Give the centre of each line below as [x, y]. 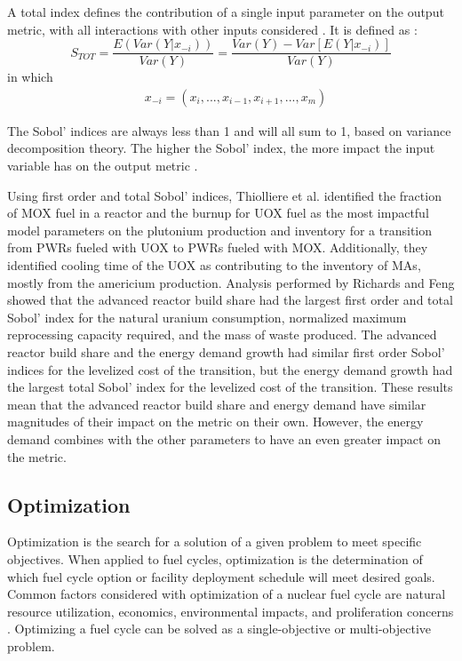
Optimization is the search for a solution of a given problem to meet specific [215, 542]
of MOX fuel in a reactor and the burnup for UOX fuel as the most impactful [218, 213]
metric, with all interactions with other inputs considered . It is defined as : [212, 29]
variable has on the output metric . [103, 166]
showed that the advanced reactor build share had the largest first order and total [230, 300]
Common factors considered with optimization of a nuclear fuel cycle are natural [227, 594]
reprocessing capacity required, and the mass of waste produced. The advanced [222, 334]
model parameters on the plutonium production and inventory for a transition [220, 230]
